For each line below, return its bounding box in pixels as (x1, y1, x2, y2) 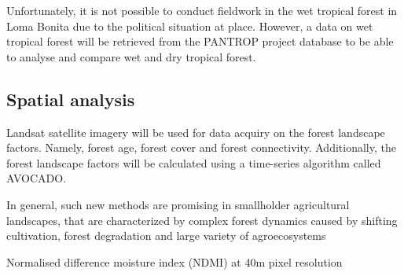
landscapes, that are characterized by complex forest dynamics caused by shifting (6, 212, 398, 228)
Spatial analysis (6, 86, 135, 111)
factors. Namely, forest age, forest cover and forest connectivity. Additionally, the (6, 139, 396, 156)
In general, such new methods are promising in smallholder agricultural (6, 196, 350, 212)
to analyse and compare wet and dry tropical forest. (6, 48, 256, 64)
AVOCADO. (6, 170, 67, 186)
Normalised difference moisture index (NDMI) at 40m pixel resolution (6, 253, 343, 270)
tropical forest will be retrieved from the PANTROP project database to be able (6, 33, 394, 50)
